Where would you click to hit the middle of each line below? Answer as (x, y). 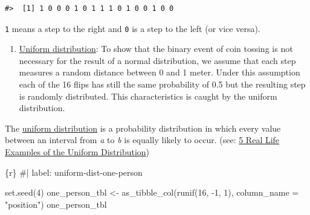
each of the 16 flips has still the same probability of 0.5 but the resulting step (162, 84)
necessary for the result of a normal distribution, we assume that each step (157, 60)
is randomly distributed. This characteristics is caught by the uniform (148, 96)
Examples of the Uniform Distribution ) (77, 152)
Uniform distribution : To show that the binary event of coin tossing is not (156, 49)
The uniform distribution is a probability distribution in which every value (143, 128)
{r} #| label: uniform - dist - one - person (74, 172)
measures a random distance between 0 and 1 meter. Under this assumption (160, 72)
